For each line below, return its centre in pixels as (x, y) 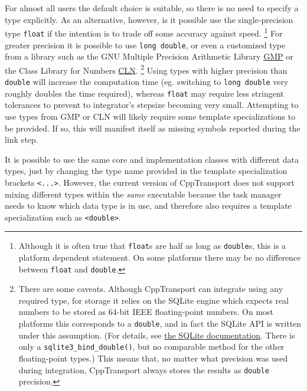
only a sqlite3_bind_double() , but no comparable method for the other (151, 346)
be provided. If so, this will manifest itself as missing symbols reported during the (153, 128)
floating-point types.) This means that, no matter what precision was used (153, 358)
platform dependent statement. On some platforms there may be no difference (160, 257)
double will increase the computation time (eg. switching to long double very (147, 81)
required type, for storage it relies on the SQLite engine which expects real (154, 300)
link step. (22, 139)
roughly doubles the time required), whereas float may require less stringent (144, 93)
